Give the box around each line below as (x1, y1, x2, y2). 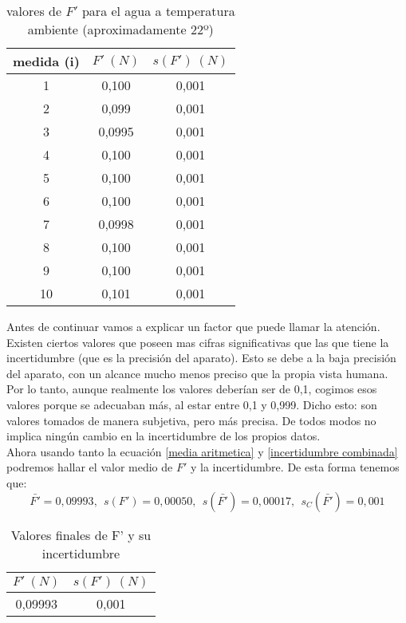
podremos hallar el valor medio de (6, 459, 173, 475)
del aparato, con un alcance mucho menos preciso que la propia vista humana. (6, 365, 388, 381)
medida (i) (13, 52, 80, 70)
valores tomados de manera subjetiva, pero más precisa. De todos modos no (6, 412, 376, 428)
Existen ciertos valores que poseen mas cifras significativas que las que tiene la (6, 333, 389, 350)
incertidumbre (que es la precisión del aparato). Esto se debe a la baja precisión (6, 349, 396, 366)
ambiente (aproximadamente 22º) (27, 20, 214, 38)
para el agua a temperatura (81, 2, 235, 20)
